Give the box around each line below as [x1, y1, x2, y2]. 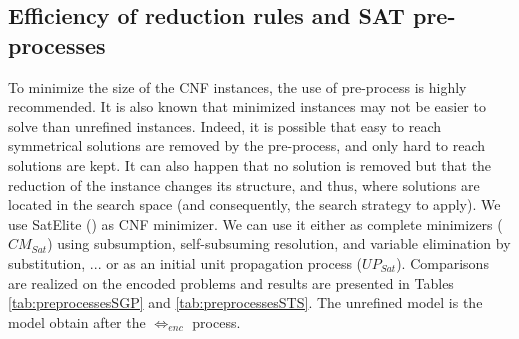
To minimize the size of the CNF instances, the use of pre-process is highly [8, 76, 467, 97]
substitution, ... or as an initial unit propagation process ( [8, 252, 363, 273]
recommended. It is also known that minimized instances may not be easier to [8, 96, 486, 117]
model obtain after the [8, 311, 146, 332]
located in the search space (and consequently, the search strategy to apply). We [8, 194, 501, 215]
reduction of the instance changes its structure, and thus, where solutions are [8, 174, 480, 195]
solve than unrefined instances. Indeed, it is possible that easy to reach [8, 115, 442, 136]
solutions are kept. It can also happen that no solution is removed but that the [8, 154, 492, 175]
